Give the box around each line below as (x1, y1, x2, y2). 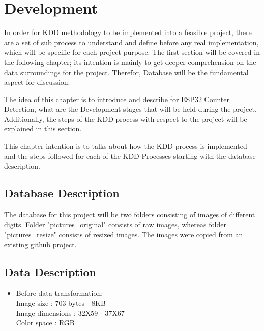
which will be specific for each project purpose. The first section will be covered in (4, 47, 260, 57)
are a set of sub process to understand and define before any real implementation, (4, 37, 259, 47)
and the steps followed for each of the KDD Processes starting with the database (4, 150, 256, 161)
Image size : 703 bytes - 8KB (16, 297, 106, 308)
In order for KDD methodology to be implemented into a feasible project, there (4, 27, 252, 38)
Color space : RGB (16, 317, 75, 328)
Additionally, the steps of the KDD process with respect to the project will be (4, 113, 247, 124)
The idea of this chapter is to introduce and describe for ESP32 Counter (4, 93, 230, 104)
